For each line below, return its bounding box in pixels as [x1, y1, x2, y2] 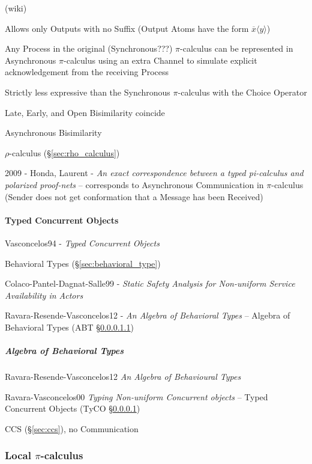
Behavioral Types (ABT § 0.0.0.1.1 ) [5, 320, 134, 333]
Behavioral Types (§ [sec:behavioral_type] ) [5, 257, 161, 269]
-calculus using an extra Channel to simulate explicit [64, 53, 257, 66]
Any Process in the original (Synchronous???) [5, 42, 173, 55]
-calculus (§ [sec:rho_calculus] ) [9, 146, 120, 159]
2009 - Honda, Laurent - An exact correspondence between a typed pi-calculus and [5, 166, 304, 179]
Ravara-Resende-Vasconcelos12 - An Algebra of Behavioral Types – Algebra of [5, 309, 290, 322]
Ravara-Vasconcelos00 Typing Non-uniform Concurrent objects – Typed [5, 390, 268, 403]
